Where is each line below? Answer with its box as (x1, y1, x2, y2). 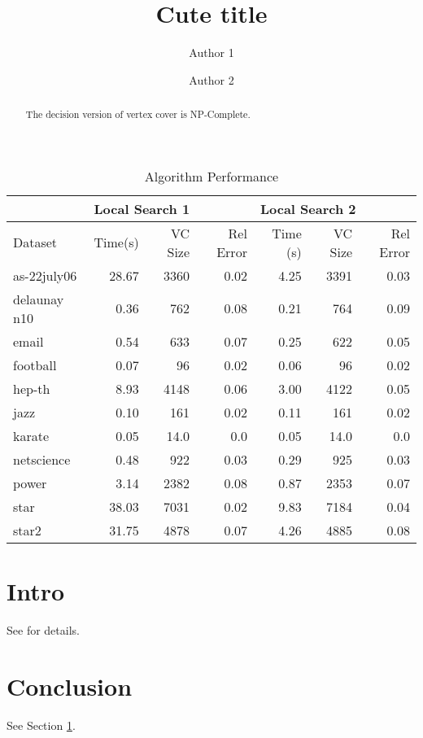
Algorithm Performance (144, 166, 279, 186)
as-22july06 (13, 265, 77, 285)
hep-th (13, 378, 50, 398)
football (13, 355, 57, 374)
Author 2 (189, 71, 234, 88)
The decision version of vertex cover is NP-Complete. (25, 107, 251, 121)
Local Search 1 (94, 199, 190, 218)
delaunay (13, 289, 64, 308)
